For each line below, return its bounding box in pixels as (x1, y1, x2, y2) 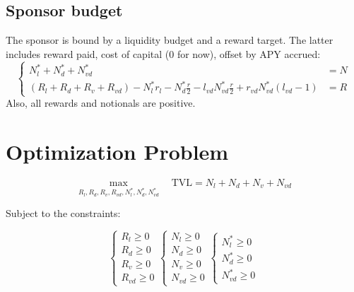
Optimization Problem (6, 137, 229, 166)
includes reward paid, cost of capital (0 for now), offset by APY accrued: (6, 46, 321, 61)
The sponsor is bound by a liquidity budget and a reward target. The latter (6, 33, 334, 47)
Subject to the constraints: (6, 206, 121, 221)
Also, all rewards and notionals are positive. (6, 95, 196, 110)
